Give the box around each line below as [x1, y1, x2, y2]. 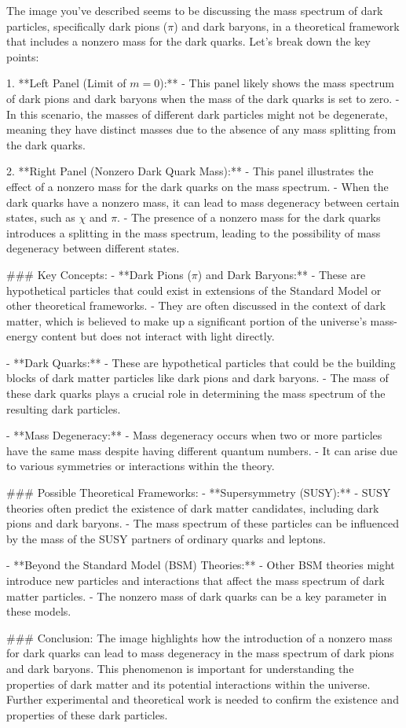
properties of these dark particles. [6, 706, 168, 722]
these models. [6, 603, 71, 620]
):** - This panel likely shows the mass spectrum [159, 75, 394, 91]
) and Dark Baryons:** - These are [197, 266, 366, 282]
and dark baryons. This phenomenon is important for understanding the [6, 660, 354, 676]
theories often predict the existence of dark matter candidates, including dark [6, 499, 379, 516]
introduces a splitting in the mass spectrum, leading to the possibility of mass [6, 224, 381, 241]
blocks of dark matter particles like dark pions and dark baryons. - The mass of [6, 370, 389, 386]
